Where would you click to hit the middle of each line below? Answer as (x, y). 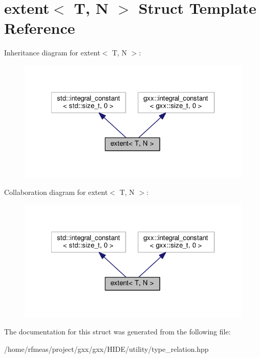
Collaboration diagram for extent (56, 192)
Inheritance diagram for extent (52, 53)
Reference (40, 28)
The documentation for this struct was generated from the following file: (117, 332)
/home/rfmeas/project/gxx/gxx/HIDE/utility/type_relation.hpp (106, 349)
